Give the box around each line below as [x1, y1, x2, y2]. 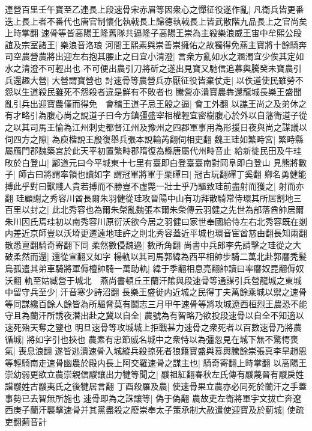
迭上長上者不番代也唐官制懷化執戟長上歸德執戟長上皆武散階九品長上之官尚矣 [5, 14, 307, 27]
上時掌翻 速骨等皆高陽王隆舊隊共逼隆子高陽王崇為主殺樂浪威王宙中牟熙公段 [5, 26, 302, 39]
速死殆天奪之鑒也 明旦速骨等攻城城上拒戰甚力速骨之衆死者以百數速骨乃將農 [5, 321, 302, 334]
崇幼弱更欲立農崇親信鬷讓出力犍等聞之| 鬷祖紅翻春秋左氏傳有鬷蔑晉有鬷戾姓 [5, 368, 304, 381]
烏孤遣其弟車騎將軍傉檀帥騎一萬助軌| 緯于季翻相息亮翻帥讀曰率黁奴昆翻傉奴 [5, 262, 304, 275]
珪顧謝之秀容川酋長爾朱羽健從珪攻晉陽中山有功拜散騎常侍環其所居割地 [16, 191, 293, 204]
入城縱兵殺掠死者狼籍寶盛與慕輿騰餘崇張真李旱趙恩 [105, 344, 307, 357]
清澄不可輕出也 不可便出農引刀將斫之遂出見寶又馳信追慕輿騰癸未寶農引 [21, 61, 302, 74]
